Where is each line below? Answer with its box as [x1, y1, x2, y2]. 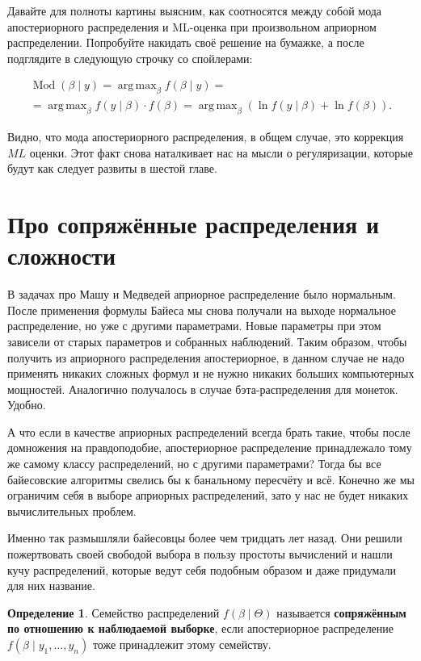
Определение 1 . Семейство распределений [7, 604, 220, 621]
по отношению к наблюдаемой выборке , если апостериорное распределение [7, 620, 394, 637]
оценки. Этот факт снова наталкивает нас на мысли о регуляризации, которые [29, 144, 413, 161]
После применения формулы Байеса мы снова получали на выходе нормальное [7, 301, 396, 318]
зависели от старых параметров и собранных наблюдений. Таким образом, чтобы [7, 333, 407, 349]
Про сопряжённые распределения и [7, 207, 380, 240]
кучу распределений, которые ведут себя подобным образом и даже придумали [7, 561, 397, 578]
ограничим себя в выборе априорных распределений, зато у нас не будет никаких [7, 487, 409, 504]
